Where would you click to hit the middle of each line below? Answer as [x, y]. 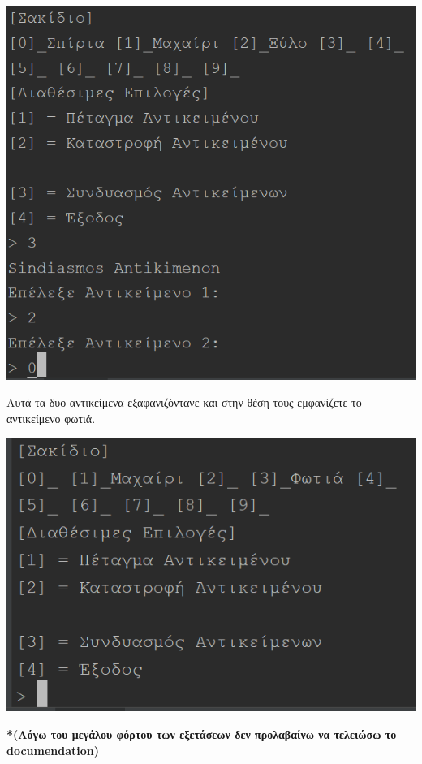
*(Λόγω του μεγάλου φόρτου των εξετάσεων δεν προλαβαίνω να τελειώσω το [202, 734]
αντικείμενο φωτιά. [51, 418]
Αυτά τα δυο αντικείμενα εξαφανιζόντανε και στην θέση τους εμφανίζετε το [184, 402]
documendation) [53, 750]
